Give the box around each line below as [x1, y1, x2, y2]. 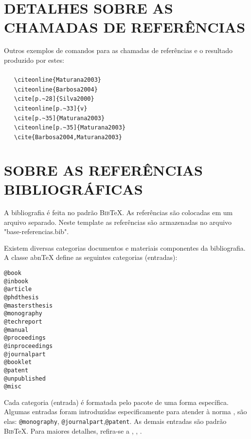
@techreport [4, 318, 42, 325]
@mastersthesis [4, 302, 53, 309]
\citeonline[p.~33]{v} [14, 105, 88, 112]
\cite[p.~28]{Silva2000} [14, 95, 94, 103]
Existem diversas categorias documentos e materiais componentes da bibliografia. [4, 242, 246, 253]
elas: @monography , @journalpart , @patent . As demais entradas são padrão [4, 416, 227, 426]
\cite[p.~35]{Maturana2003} [14, 114, 105, 122]
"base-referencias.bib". [4, 226, 69, 237]
